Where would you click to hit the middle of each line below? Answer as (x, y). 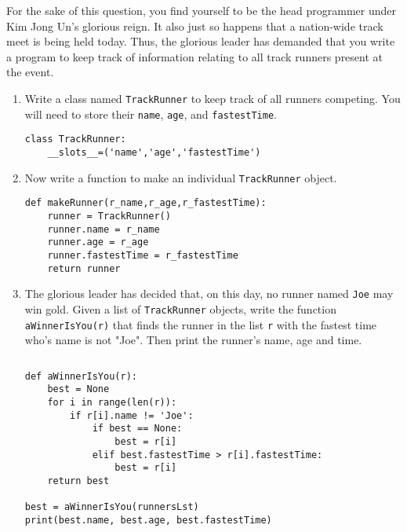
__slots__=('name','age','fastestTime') (154, 152)
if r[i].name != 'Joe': (132, 415)
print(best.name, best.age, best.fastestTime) (148, 520)
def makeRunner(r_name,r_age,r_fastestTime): (145, 203)
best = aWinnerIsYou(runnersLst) (112, 507)
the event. (30, 72)
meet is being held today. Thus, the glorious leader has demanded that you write (201, 41)
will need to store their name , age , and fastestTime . (151, 114)
